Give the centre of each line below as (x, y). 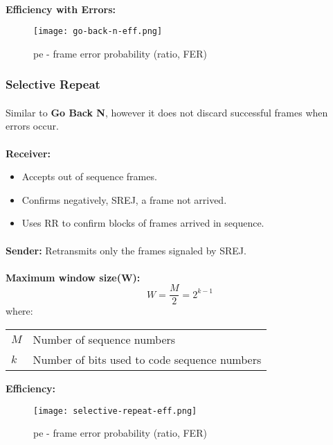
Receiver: (28, 153)
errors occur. (32, 126)
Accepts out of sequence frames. (89, 176)
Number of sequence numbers (104, 340)
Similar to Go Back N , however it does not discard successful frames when (167, 112)
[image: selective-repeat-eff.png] (115, 411)
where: (19, 311)
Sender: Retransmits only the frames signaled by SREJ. (126, 250)
